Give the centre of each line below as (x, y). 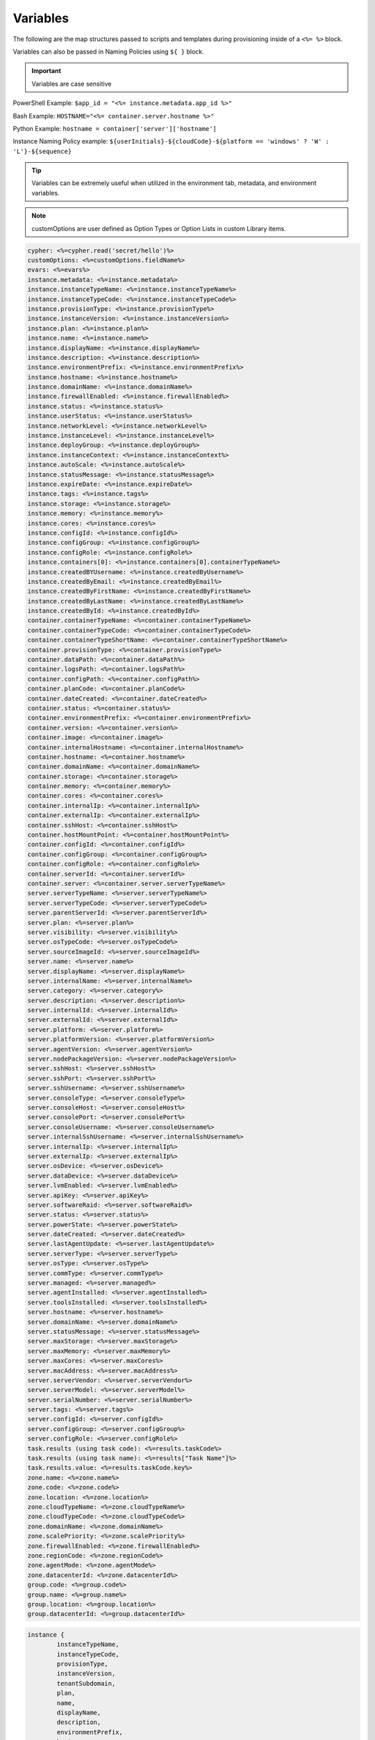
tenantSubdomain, (86, 1683)
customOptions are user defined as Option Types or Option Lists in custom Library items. (159, 228)
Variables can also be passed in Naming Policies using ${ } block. (108, 52)
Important (47, 71)
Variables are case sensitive (72, 84)
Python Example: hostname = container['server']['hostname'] (115, 128)
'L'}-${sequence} (42, 151)
